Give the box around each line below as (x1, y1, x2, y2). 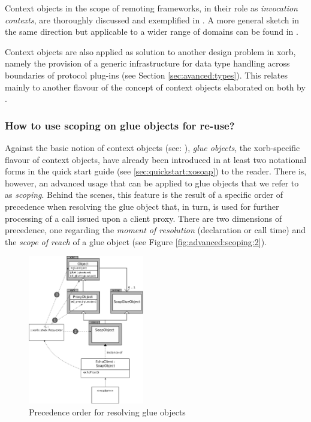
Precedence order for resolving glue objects (29, 405, 186, 418)
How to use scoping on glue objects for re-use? (5, 117, 235, 132)
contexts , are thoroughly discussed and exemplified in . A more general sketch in (5, 13, 299, 26)
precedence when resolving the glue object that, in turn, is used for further (5, 200, 279, 212)
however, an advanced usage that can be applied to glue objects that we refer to (5, 176, 299, 189)
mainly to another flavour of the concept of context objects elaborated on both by (5, 80, 306, 93)
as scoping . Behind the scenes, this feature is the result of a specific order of (5, 188, 283, 201)
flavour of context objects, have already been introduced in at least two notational (5, 153, 307, 165)
